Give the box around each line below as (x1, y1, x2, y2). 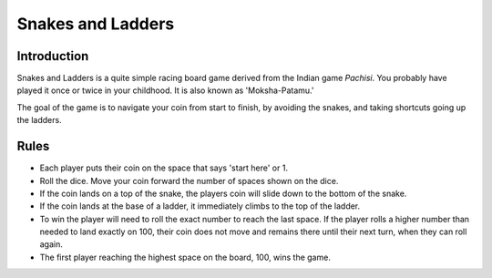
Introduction (16, 48, 89, 64)
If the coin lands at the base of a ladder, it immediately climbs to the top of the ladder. (39, 201, 361, 211)
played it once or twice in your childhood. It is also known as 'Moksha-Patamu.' (16, 85, 314, 96)
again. (39, 239, 64, 250)
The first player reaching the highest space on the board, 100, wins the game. (39, 252, 332, 263)
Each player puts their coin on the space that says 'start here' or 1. (39, 162, 289, 173)
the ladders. (16, 115, 63, 126)
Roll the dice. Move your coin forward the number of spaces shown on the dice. (39, 175, 339, 186)
